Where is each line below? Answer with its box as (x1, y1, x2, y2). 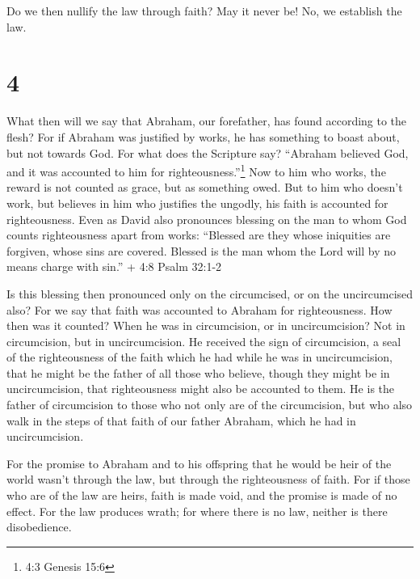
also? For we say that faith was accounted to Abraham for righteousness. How (6, 301, 393, 318)
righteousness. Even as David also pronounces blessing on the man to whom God (6, 210, 407, 227)
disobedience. (6, 518, 72, 535)
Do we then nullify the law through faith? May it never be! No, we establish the (6, 2, 402, 19)
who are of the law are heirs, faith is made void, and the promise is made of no (6, 487, 397, 504)
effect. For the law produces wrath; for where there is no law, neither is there (6, 502, 388, 519)
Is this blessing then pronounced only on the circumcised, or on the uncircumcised (6, 285, 414, 302)
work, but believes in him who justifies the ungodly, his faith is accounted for (6, 194, 388, 211)
